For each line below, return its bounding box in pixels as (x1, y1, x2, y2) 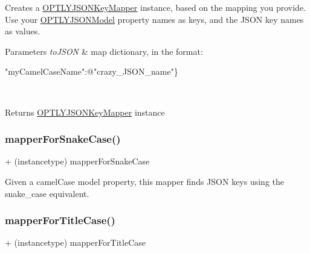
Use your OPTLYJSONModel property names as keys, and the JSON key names (5, 13, 304, 25)
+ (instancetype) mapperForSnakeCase (5, 155, 150, 167)
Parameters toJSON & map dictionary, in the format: (5, 45, 203, 57)
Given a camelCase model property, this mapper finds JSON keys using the (5, 175, 285, 187)
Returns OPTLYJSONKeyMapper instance (5, 105, 165, 118)
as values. (5, 25, 40, 37)
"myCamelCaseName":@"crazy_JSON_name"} (5, 65, 178, 78)
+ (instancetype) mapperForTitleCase (5, 236, 146, 249)
